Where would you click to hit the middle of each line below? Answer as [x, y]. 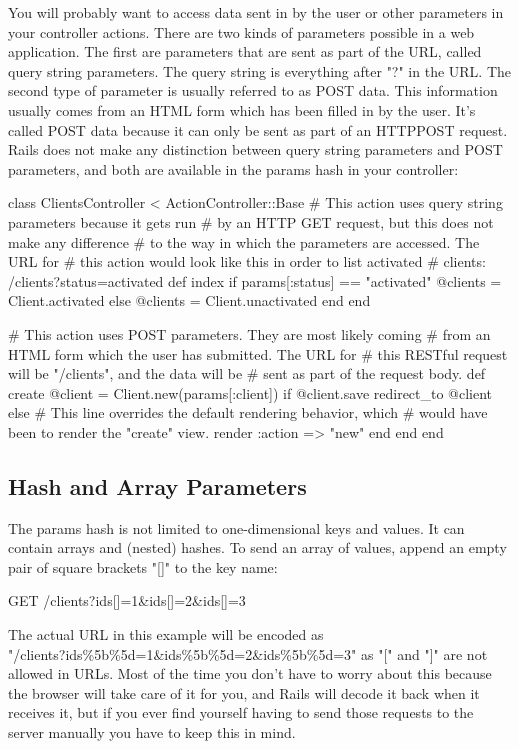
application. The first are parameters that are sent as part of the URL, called [245, 51]
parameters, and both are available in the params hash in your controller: [233, 168]
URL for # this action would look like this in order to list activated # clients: [247, 261]
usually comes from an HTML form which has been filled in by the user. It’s [242, 109]
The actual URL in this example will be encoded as [166, 634]
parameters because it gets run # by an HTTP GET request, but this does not [251, 221]
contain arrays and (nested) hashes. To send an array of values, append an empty [257, 547]
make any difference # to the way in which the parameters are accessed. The [244, 241]
